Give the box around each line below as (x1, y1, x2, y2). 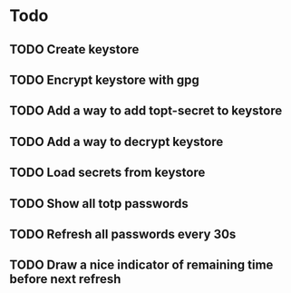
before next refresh (9, 271, 121, 287)
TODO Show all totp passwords (9, 196, 189, 211)
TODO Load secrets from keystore (9, 165, 206, 181)
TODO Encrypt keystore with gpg (9, 72, 199, 87)
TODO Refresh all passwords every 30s (9, 226, 237, 241)
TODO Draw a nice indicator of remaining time (9, 258, 274, 273)
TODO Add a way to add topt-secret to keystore (9, 103, 283, 119)
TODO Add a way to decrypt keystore (9, 133, 224, 150)
